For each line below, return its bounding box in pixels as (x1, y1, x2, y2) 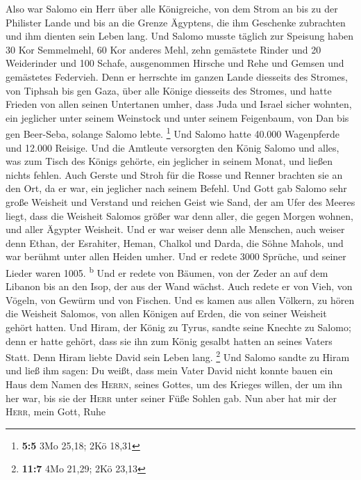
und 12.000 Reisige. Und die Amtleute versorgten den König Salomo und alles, (6, 140, 339, 154)
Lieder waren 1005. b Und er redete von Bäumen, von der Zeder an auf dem (6, 263, 328, 280)
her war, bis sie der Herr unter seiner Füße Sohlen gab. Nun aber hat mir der (6, 390, 337, 405)
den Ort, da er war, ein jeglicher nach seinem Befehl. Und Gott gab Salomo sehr (6, 181, 347, 195)
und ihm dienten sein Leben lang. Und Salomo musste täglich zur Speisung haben (6, 29, 354, 43)
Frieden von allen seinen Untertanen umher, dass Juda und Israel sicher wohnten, (6, 97, 352, 111)
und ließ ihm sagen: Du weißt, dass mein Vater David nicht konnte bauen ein (6, 363, 333, 378)
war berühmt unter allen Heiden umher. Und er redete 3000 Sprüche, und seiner (6, 249, 346, 264)
